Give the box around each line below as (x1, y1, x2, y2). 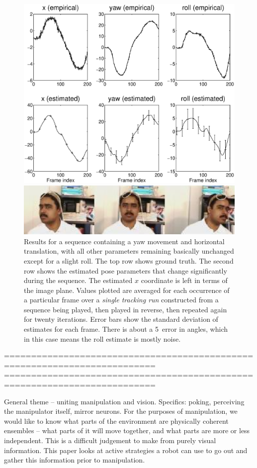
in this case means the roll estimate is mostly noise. (24, 333, 181, 344)
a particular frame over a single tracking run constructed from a (24, 294, 219, 305)
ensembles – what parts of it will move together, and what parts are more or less (4, 425, 250, 436)
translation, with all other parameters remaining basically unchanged (24, 246, 234, 256)
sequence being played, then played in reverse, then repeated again (24, 304, 227, 314)
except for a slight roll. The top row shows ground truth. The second (24, 255, 234, 266)
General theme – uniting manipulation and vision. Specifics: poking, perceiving (4, 396, 245, 406)
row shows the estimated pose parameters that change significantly (24, 265, 227, 276)
